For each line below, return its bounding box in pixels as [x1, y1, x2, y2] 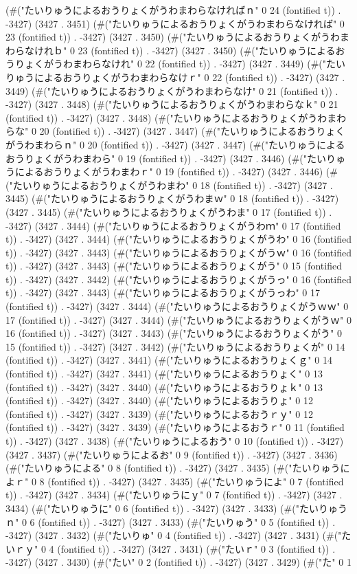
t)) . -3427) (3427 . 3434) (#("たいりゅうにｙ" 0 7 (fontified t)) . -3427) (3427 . [5, 487, 343, 502]
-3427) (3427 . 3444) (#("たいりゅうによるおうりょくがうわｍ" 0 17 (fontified [5, 218, 341, 232]
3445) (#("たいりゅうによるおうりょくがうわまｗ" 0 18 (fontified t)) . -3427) [5, 191, 339, 206]
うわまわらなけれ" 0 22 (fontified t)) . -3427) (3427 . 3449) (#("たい [53, 56, 346, 71]
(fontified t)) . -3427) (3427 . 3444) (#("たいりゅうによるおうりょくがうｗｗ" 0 [5, 299, 349, 313]
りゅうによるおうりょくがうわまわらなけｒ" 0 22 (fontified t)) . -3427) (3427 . [5, 69, 345, 84]
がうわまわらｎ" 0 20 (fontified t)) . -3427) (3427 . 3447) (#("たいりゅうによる [5, 137, 345, 151]
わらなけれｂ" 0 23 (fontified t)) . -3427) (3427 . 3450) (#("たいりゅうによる [5, 43, 336, 57]
